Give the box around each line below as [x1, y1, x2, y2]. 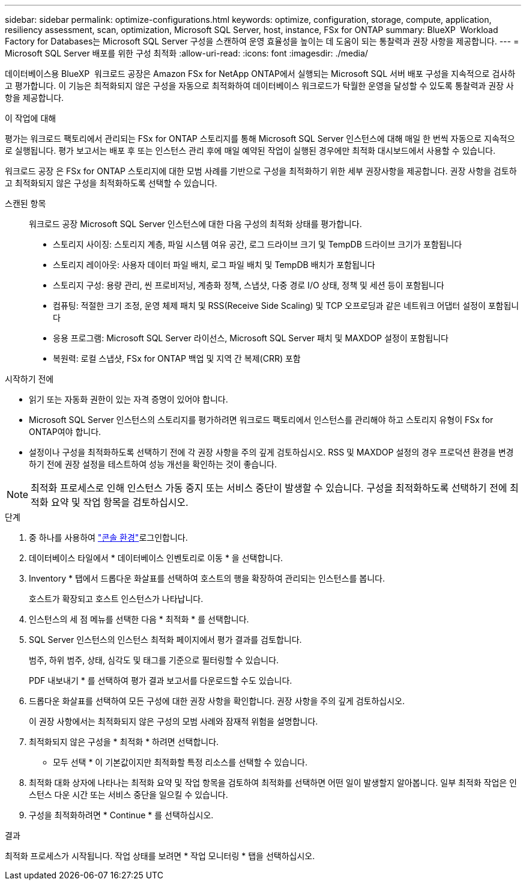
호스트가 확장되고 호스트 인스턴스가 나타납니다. [29, 594, 204, 604]
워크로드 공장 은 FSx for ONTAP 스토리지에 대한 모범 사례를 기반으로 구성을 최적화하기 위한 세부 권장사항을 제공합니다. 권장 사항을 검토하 [5, 166, 517, 176]
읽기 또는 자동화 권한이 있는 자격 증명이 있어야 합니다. [29, 394, 228, 404]
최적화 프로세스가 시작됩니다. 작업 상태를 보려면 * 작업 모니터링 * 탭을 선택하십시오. [5, 851, 315, 861]
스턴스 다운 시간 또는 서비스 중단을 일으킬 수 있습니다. [29, 789, 228, 800]
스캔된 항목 [5, 198, 46, 208]
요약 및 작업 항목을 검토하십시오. [51, 496, 189, 508]
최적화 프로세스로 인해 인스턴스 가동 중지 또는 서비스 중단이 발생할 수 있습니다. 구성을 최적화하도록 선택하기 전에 [31, 482, 507, 494]
